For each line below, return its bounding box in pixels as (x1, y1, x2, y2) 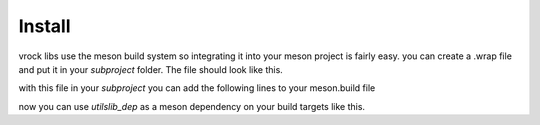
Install (18, 15, 71, 37)
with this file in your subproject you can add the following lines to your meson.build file (18, 82, 376, 94)
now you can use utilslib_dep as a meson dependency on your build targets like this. (18, 100, 365, 112)
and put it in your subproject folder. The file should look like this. (18, 63, 284, 75)
